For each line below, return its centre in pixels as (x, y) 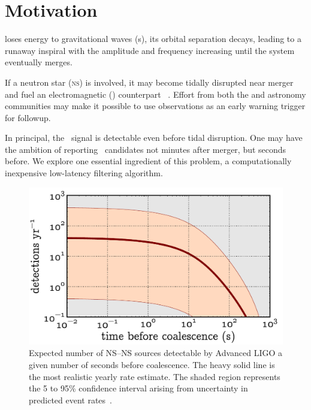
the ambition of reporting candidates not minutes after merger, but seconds (146, 149)
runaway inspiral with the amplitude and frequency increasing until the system (150, 50)
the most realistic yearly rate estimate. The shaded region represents (155, 376)
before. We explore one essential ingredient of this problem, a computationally (148, 161)
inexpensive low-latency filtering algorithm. (84, 173)
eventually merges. (39, 62)
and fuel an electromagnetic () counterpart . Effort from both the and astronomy (155, 94)
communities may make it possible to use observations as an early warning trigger (155, 106)
